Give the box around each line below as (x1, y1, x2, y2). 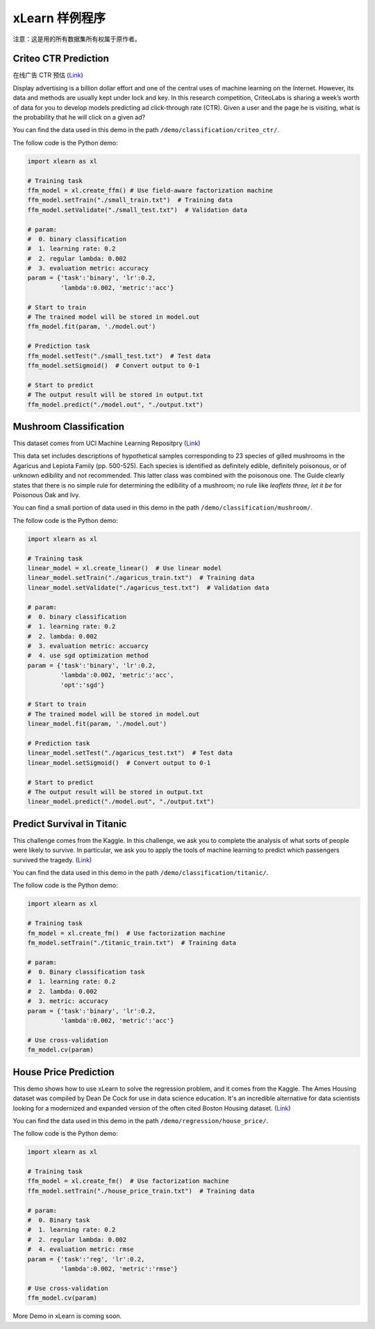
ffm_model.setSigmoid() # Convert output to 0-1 (27, 362, 200, 369)
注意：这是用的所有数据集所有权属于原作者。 (12, 35, 141, 43)
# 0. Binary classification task (27, 968, 145, 976)
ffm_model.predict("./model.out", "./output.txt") (27, 401, 204, 408)
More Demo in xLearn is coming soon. (12, 1312, 122, 1321)
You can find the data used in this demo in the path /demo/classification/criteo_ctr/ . (12, 126, 279, 134)
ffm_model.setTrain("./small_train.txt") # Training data (27, 196, 233, 204)
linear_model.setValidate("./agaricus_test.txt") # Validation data (27, 583, 269, 591)
